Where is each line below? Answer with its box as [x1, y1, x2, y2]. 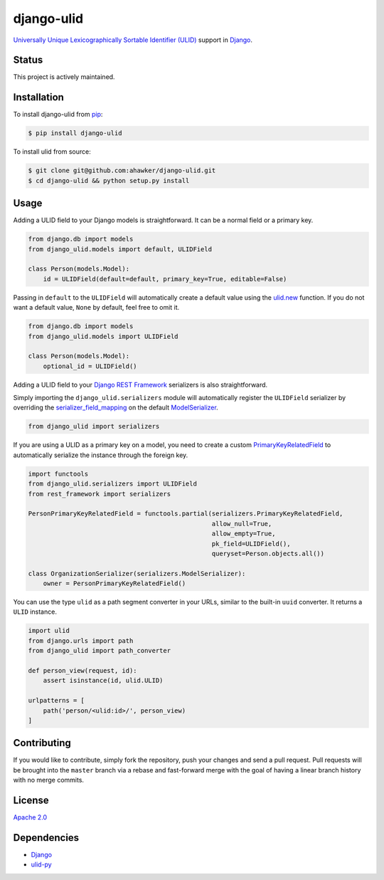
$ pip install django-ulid [28, 129, 122, 137]
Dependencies [13, 832, 80, 844]
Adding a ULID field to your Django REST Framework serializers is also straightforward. [13, 380, 268, 389]
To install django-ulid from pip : [13, 110, 103, 119]
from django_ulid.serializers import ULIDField [28, 480, 197, 488]
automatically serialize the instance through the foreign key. [13, 451, 188, 459]
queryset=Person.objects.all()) [211, 549, 325, 557]
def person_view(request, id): [28, 666, 138, 674]
